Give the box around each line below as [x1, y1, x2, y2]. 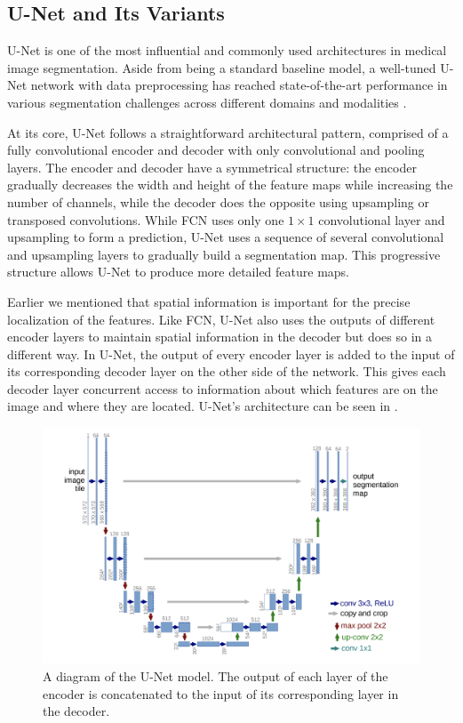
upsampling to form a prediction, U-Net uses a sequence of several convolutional [7, 228, 444, 246]
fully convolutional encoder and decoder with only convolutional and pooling [7, 141, 425, 159]
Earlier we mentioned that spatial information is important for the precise [7, 292, 411, 310]
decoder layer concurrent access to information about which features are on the [7, 379, 438, 398]
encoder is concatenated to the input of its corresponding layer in [43, 684, 399, 703]
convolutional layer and [318, 210, 445, 229]
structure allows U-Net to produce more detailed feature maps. [7, 262, 350, 281]
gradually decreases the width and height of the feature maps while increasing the [7, 175, 453, 194]
